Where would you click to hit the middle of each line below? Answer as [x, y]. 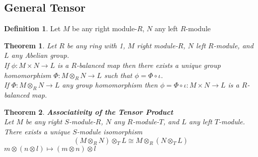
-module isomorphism [110, 131]
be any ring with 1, [96, 45]
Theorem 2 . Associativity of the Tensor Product [89, 111]
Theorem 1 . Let [30, 45]
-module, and [233, 45]
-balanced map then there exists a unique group [148, 65]
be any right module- [105, 28]
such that [118, 75]
